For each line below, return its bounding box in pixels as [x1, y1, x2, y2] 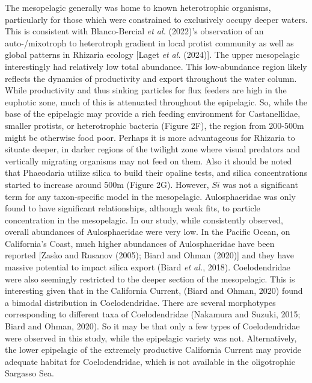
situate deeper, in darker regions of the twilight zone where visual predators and [5, 143, 300, 155]
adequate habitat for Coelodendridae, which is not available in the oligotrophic [5, 355, 295, 367]
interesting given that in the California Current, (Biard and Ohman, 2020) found [5, 284, 303, 297]
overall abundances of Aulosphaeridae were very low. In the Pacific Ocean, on [5, 225, 290, 238]
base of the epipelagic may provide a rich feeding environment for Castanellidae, [5, 107, 301, 120]
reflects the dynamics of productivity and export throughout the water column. [5, 72, 297, 84]
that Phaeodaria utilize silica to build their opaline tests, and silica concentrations [5, 166, 308, 179]
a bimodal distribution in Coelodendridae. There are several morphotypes [5, 296, 276, 308]
